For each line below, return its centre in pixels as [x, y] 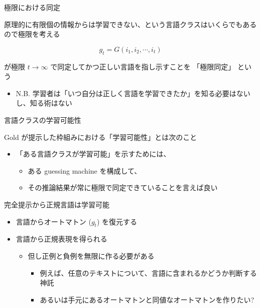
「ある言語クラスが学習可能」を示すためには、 [93, 154]
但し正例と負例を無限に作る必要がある [91, 255]
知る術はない [51, 103]
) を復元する [117, 221]
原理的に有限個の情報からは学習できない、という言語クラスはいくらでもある [131, 24]
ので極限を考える [32, 34]
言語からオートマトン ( [53, 221]
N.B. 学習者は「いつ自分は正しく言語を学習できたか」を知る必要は [126, 93]
